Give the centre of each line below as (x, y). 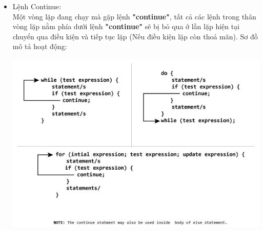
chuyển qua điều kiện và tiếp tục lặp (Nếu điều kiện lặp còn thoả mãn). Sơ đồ (135, 36)
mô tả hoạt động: (40, 46)
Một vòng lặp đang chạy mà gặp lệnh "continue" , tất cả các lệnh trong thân (134, 16)
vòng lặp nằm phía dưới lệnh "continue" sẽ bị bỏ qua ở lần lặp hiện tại (126, 26)
